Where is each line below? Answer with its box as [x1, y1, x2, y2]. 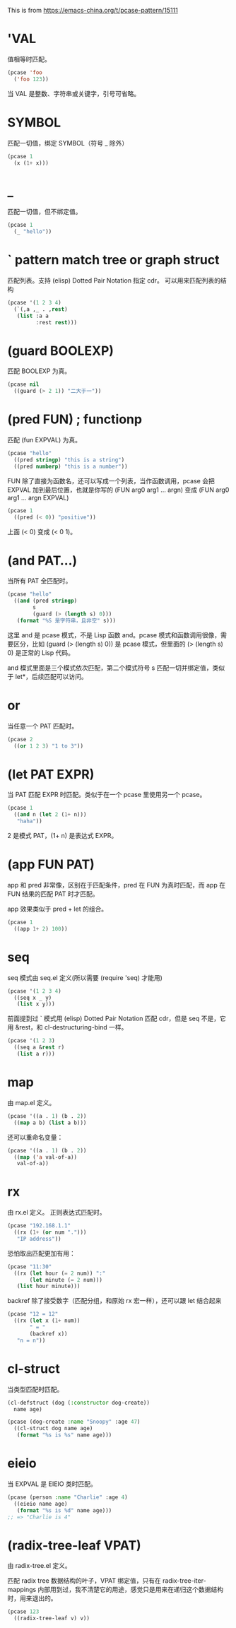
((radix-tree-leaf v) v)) [13, 1615, 90, 1622]
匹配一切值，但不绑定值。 [7, 208, 82, 216]
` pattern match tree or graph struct [7, 252, 220, 268]
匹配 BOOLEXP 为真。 [7, 367, 71, 375]
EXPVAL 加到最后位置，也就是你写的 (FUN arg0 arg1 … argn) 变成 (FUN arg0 [7, 485, 230, 494]
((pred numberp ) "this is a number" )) [13, 463, 129, 470]
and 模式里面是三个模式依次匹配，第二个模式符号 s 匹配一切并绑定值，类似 [7, 663, 225, 672]
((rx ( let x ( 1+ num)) [13, 1317, 81, 1324]
